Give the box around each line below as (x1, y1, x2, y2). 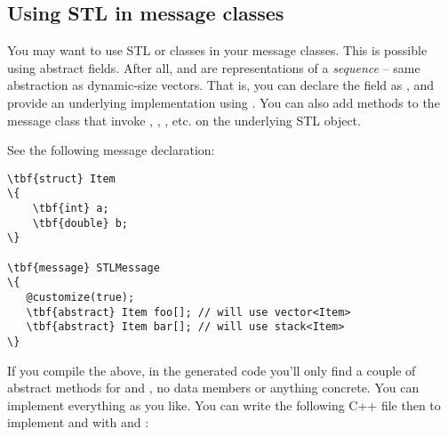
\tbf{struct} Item (7, 172, 116, 185)
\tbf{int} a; (32, 202, 109, 215)
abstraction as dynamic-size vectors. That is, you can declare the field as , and (7, 76, 435, 94)
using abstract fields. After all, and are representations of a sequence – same (7, 58, 420, 77)
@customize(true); (26, 291, 135, 304)
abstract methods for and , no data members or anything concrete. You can (7, 378, 420, 397)
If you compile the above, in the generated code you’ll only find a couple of (7, 360, 416, 379)
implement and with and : (7, 413, 149, 432)
